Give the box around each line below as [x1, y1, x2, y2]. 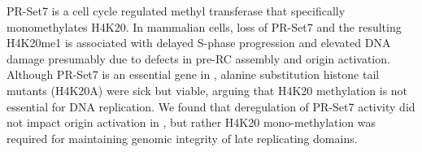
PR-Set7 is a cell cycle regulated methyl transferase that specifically [7, 2, 346, 19]
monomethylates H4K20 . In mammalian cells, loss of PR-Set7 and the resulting [7, 18, 402, 35]
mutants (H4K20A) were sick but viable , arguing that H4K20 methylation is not [7, 81, 408, 98]
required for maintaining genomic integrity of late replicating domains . [7, 129, 358, 146]
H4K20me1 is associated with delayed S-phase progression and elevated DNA [7, 34, 391, 51]
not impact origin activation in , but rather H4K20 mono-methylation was [7, 114, 376, 131]
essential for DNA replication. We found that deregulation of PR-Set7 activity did [7, 98, 415, 115]
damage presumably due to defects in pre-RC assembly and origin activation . [7, 50, 390, 67]
